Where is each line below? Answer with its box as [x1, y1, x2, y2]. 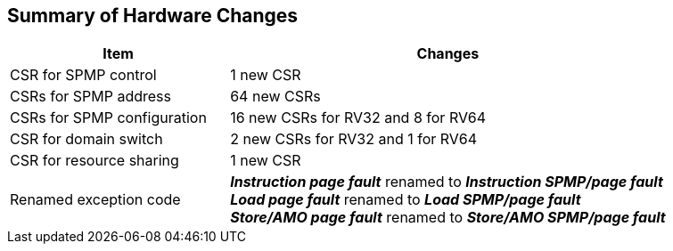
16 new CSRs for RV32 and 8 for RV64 [230, 109, 487, 127]
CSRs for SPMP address [10, 87, 171, 106]
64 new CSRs [230, 87, 321, 106]
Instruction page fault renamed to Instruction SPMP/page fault [230, 173, 663, 191]
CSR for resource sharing [10, 151, 179, 170]
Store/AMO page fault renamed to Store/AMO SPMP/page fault [230, 208, 666, 227]
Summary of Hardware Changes [7, 4, 299, 27]
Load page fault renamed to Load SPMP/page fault [230, 190, 581, 209]
